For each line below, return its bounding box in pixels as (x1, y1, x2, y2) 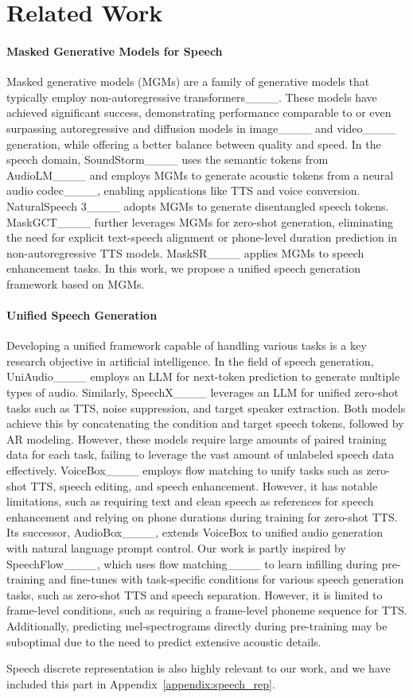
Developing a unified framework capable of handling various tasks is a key (6, 337, 367, 354)
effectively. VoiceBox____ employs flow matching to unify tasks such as (6, 462, 363, 479)
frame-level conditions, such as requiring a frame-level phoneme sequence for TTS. (6, 602, 407, 619)
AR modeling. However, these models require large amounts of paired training (6, 430, 387, 447)
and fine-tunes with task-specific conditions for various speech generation (48, 571, 404, 587)
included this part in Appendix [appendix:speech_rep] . (6, 675, 275, 692)
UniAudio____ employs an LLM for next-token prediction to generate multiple (6, 368, 400, 385)
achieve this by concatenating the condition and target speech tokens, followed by (6, 415, 404, 432)
